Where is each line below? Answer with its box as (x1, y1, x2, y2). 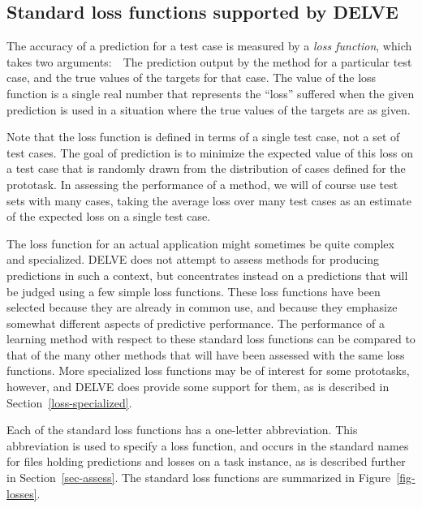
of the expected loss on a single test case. (6, 208, 211, 225)
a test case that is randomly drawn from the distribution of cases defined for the (6, 160, 406, 177)
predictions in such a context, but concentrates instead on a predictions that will (6, 266, 408, 283)
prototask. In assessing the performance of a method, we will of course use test (6, 175, 398, 192)
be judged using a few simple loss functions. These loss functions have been (6, 282, 381, 299)
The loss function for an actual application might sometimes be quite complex (6, 235, 394, 252)
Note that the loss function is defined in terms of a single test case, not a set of (6, 128, 400, 145)
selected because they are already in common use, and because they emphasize (6, 299, 398, 316)
